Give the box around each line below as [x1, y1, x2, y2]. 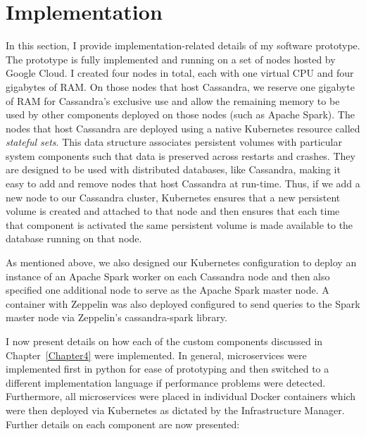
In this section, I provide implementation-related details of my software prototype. [6, 38, 360, 53]
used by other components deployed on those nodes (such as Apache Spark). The [6, 107, 355, 122]
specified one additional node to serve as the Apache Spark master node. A [6, 282, 329, 297]
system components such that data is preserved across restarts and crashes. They [6, 148, 355, 163]
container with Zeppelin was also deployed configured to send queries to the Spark [6, 296, 360, 311]
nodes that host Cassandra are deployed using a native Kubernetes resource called [6, 120, 360, 135]
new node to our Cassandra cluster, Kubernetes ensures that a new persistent [6, 189, 341, 204]
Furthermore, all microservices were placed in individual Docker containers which [6, 389, 356, 404]
